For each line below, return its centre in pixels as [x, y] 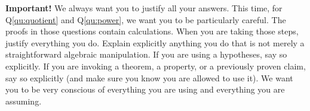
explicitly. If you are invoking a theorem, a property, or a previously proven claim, [156, 66]
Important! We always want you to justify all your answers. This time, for [144, 8]
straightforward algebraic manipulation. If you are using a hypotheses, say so [146, 54]
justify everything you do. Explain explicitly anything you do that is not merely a [155, 42]
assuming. [24, 101]
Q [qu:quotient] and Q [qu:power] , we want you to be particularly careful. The [146, 19]
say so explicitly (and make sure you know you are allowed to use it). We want [149, 77]
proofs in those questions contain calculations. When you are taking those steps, [152, 31]
